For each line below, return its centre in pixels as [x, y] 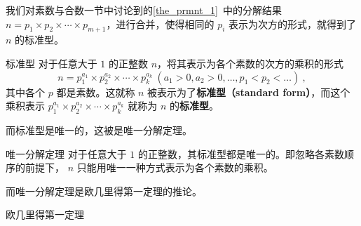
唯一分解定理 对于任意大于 [66, 153]
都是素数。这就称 [96, 92]
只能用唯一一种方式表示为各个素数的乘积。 [175, 167]
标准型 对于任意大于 [52, 63]
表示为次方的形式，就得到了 [293, 24]
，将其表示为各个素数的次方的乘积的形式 [251, 63]
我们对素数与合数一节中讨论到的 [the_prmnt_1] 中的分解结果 [144, 10]
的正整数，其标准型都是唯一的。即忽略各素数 [241, 153]
